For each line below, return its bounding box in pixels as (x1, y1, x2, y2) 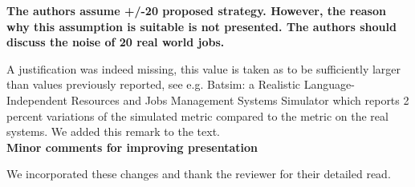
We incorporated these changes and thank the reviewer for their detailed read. (6, 165, 391, 182)
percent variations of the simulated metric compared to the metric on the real (6, 107, 389, 124)
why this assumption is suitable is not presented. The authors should (6, 18, 397, 34)
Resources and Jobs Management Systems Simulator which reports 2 (71, 91, 409, 108)
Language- (303, 76, 355, 93)
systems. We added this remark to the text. (6, 123, 220, 140)
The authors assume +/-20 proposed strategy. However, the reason (6, 2, 386, 18)
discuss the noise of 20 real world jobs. (6, 34, 225, 50)
